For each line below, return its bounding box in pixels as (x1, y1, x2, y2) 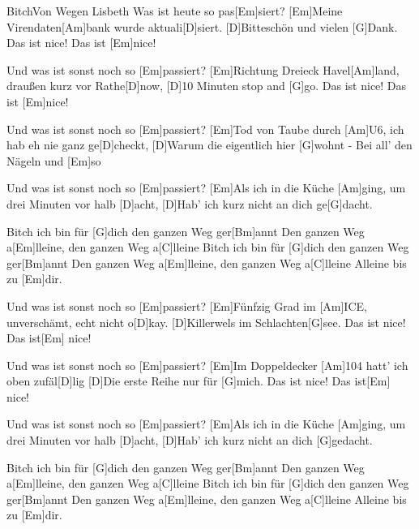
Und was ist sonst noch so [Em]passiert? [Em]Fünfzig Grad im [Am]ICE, (6, 297, 367, 314)
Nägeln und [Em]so (6, 152, 101, 169)
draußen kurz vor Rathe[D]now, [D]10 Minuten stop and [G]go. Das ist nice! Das (6, 77, 407, 94)
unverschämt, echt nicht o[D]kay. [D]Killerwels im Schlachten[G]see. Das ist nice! (6, 313, 406, 330)
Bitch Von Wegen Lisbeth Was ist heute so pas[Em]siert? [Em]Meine (6, 2, 343, 19)
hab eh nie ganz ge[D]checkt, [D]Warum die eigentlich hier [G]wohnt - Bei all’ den (6, 136, 413, 153)
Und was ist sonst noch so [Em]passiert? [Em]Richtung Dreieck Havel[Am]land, (6, 61, 400, 78)
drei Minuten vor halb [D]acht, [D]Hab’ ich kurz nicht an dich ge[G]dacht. (6, 195, 373, 212)
